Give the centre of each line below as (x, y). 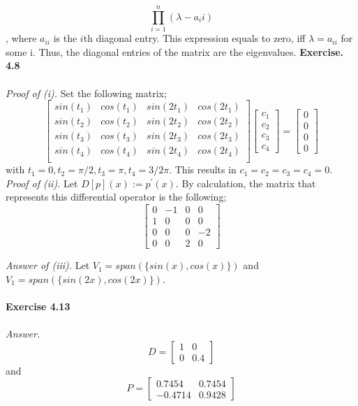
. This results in (203, 169)
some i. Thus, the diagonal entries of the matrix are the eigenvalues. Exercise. (175, 51)
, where (21, 38)
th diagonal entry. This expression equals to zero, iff (194, 38)
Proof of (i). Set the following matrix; (86, 93)
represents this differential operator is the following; (116, 197)
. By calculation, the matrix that (246, 183)
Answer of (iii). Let (48, 265)
